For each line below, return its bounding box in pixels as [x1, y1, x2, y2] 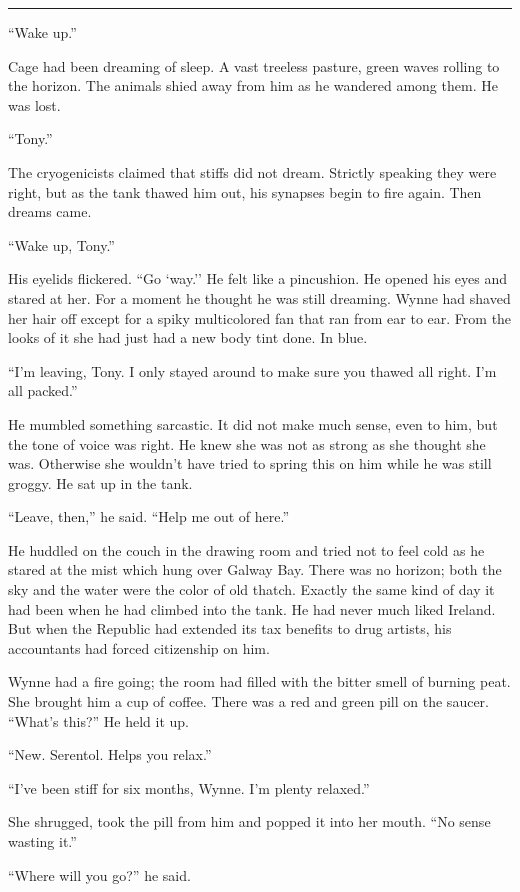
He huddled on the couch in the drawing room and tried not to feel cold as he [8, 539, 485, 560]
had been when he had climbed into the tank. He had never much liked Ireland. [8, 598, 496, 619]
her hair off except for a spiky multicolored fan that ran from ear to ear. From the [8, 307, 512, 328]
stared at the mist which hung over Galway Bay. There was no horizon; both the [8, 559, 502, 580]
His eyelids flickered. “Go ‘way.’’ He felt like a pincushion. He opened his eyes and [8, 268, 508, 289]
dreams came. [8, 201, 92, 222]
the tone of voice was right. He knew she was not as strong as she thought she [8, 433, 486, 454]
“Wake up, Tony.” [8, 234, 115, 255]
